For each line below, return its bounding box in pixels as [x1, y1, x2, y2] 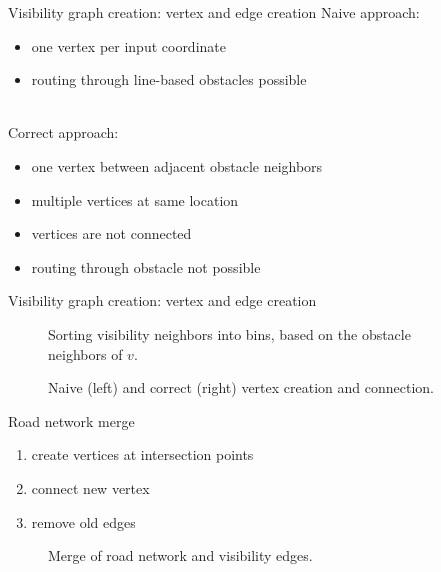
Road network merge [8, 410, 135, 431]
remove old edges [31, 511, 136, 532]
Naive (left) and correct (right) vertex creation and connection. [48, 377, 434, 398]
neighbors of [48, 343, 123, 364]
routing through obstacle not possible [31, 256, 261, 277]
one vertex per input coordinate [31, 35, 226, 56]
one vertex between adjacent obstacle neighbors [31, 155, 323, 176]
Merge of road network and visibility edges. [48, 545, 313, 566]
